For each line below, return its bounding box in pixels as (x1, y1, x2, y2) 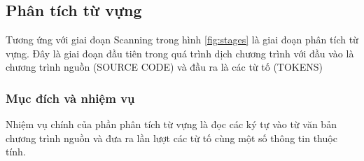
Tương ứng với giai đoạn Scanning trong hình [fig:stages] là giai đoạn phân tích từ (6, 32, 358, 47)
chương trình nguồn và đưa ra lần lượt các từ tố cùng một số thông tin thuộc (6, 130, 337, 145)
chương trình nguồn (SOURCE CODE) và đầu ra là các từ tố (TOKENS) (6, 59, 323, 74)
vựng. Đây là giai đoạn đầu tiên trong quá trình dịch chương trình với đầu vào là (6, 45, 354, 60)
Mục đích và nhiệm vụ (6, 89, 135, 106)
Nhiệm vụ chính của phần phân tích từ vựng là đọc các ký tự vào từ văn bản (6, 117, 337, 132)
